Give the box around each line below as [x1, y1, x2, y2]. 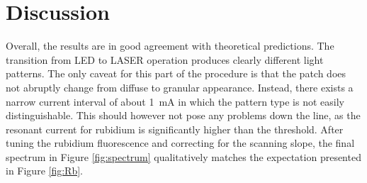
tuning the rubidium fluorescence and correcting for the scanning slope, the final [6, 135, 355, 150]
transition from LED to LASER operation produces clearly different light [6, 52, 324, 67]
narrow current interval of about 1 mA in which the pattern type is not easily [6, 94, 344, 109]
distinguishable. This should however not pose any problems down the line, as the [6, 108, 361, 123]
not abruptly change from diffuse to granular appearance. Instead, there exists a [6, 79, 354, 94]
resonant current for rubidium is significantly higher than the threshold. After [6, 121, 344, 136]
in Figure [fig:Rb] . [6, 163, 83, 178]
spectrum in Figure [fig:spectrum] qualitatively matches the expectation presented [6, 149, 361, 164]
